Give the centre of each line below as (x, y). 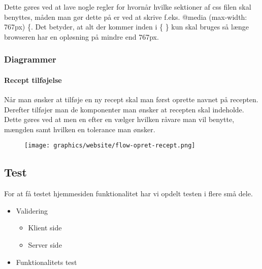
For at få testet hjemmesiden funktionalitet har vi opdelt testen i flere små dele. (128, 193)
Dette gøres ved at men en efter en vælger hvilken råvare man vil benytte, (119, 119)
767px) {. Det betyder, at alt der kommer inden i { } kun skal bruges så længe (127, 27)
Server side (45, 245)
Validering (32, 210)
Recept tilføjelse (33, 80)
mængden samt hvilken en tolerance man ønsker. (80, 129)
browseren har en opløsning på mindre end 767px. (81, 36)
